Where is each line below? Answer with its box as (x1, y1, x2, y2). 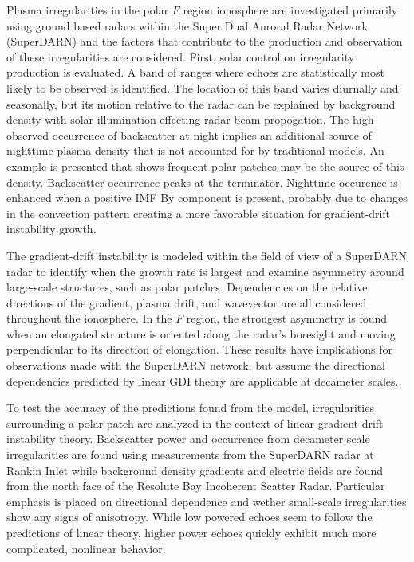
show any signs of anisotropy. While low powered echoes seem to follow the (6, 509, 373, 525)
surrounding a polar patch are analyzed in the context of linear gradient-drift (6, 414, 384, 431)
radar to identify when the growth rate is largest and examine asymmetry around (6, 263, 404, 279)
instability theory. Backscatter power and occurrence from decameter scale (6, 430, 370, 447)
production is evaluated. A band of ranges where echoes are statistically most (6, 64, 384, 81)
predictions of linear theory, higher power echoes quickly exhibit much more (6, 524, 377, 540)
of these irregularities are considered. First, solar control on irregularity (6, 48, 355, 65)
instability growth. (6, 220, 97, 237)
